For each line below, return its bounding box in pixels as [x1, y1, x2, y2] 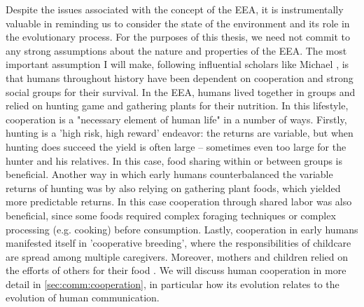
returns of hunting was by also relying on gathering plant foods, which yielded [6, 180, 341, 195]
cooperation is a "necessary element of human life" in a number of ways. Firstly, [6, 111, 347, 126]
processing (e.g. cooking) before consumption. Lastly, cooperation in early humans [6, 221, 358, 236]
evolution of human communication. [6, 290, 160, 305]
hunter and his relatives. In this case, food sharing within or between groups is [6, 153, 343, 168]
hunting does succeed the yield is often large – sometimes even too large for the [6, 139, 346, 153]
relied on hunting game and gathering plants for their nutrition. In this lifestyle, [6, 98, 349, 113]
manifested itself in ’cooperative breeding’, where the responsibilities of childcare [6, 236, 351, 250]
